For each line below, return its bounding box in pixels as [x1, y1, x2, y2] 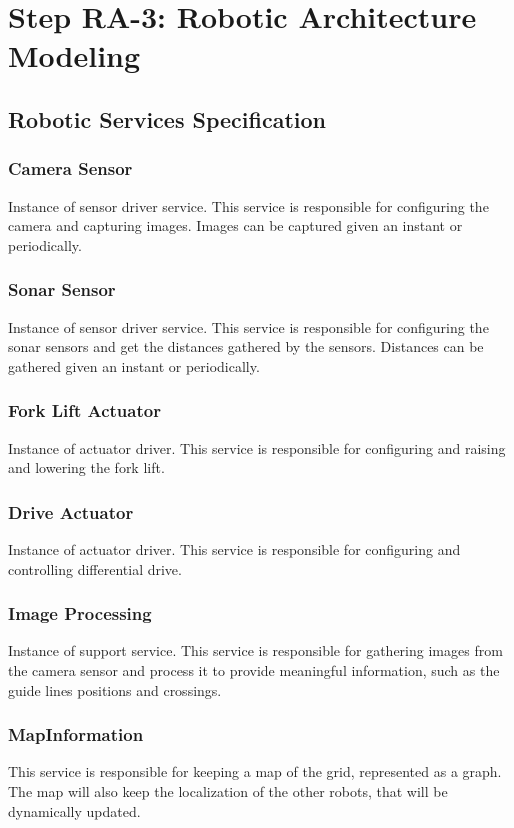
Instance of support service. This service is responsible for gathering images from [8, 640, 503, 661]
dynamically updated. [8, 800, 141, 821]
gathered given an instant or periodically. [8, 355, 260, 376]
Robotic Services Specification [8, 103, 326, 134]
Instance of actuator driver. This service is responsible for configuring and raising [8, 437, 506, 458]
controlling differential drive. [8, 558, 182, 579]
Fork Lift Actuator [8, 398, 161, 423]
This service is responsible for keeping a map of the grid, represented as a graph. [8, 761, 502, 782]
